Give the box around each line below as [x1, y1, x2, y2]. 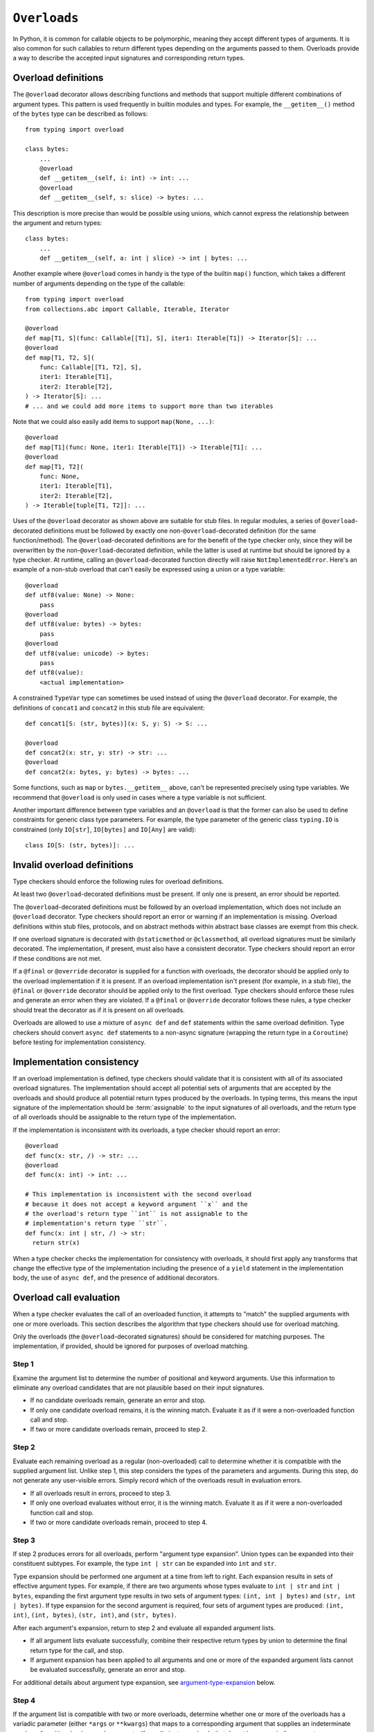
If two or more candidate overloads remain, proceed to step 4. [30, 1518, 208, 1526]
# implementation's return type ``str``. [25, 1219, 168, 1228]
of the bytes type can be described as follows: [12, 109, 148, 118]
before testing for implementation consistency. [12, 1038, 146, 1046]
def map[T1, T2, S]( [25, 353, 95, 362]
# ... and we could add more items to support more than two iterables [25, 402, 274, 410]
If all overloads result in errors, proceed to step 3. [30, 1489, 172, 1497]
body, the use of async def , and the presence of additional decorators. [12, 1273, 220, 1282]
